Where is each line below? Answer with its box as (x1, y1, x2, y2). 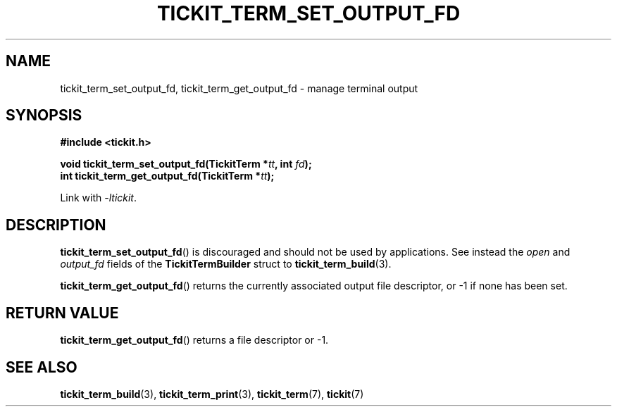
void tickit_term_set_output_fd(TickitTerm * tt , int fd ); (60, 158, 312, 170)
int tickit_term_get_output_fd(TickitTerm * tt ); (60, 170, 275, 182)
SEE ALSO (6, 358, 77, 376)
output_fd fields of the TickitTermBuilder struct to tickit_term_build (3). (60, 258, 392, 270)
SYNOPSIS (6, 106, 82, 125)
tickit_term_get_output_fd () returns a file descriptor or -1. (60, 334, 329, 347)
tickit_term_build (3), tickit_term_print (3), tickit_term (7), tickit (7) (60, 387, 364, 400)
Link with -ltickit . (60, 192, 137, 204)
